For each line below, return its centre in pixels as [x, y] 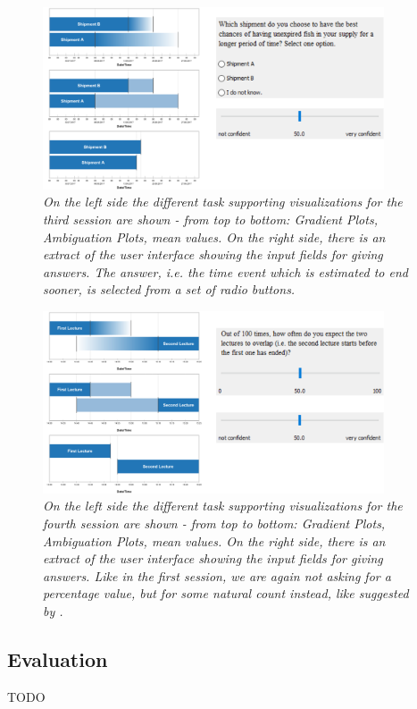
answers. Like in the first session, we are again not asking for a [217, 575]
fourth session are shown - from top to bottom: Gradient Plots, [214, 523]
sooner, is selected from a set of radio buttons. [169, 289]
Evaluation [58, 658]
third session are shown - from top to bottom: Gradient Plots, [210, 219]
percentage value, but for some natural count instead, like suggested [226, 593]
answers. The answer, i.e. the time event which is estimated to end [225, 271]
